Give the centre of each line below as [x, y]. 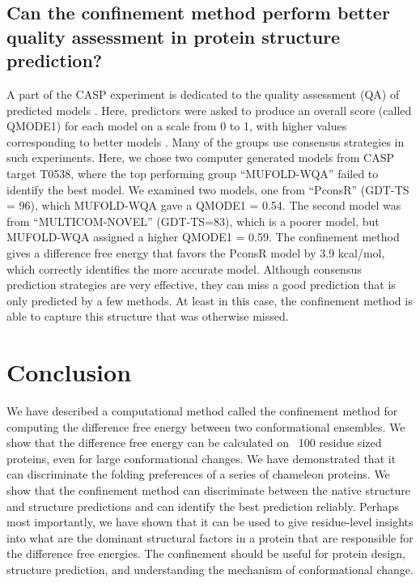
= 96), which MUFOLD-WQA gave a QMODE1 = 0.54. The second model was [204, 205]
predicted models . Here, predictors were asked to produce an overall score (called [209, 110]
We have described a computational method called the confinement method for [202, 411]
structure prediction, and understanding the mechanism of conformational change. [210, 569]
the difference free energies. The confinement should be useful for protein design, [206, 553]
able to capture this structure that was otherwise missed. [148, 316]
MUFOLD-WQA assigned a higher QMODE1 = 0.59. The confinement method [203, 237]
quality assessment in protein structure [174, 36]
